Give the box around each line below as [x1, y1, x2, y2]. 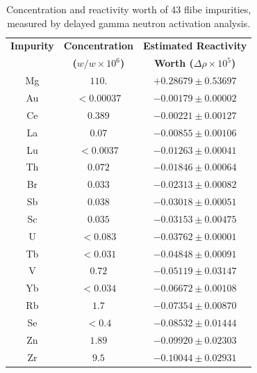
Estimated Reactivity [142, 38, 247, 53]
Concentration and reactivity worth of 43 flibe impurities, [6, 2, 251, 16]
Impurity [10, 38, 54, 53]
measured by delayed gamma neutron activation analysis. [7, 15, 251, 30]
